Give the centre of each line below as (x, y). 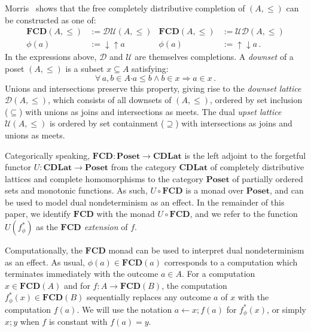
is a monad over (215, 190)
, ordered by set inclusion (256, 100)
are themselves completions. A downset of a (214, 57)
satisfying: (150, 68)
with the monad (126, 214)
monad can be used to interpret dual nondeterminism (206, 250)
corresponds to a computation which (231, 262)
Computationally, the (44, 250)
